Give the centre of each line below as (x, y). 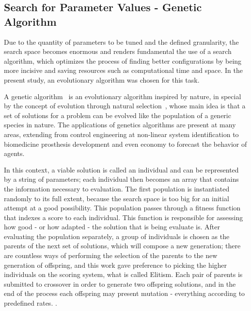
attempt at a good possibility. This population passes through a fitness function (122, 208)
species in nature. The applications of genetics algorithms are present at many (120, 125)
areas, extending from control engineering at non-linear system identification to (121, 134)
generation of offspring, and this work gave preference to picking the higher (116, 265)
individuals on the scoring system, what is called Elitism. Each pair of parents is (123, 274)
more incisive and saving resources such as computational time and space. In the (123, 70)
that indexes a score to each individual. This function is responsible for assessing (124, 217)
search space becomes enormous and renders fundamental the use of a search (118, 51)
